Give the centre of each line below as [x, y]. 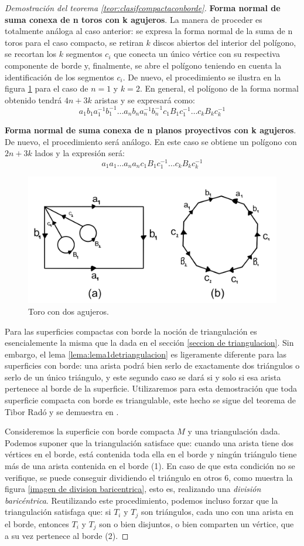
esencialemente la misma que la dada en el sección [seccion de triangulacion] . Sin [149, 343]
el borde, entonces [37, 523]
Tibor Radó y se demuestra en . [62, 411]
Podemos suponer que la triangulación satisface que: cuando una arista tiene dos [149, 442]
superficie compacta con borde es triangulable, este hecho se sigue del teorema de [151, 400]
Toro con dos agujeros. [69, 311]
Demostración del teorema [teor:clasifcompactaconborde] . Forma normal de [143, 8]
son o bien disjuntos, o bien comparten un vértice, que [197, 523]
